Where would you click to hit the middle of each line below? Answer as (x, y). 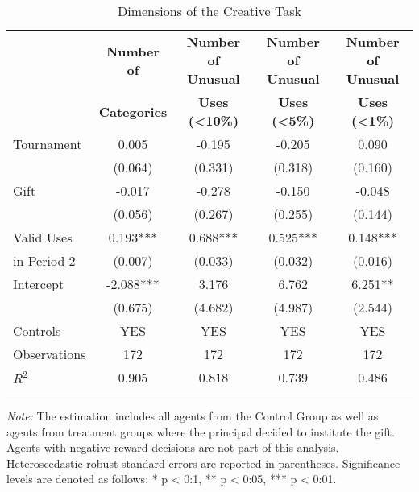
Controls (37, 331)
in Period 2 (44, 260)
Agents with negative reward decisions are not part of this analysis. (173, 447)
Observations (50, 354)
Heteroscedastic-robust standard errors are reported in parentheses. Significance (203, 463)
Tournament (48, 144)
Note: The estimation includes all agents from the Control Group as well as (193, 416)
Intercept (39, 284)
